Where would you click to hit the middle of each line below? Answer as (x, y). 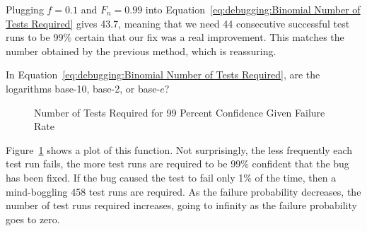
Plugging (25, 9)
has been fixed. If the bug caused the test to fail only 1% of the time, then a (171, 177)
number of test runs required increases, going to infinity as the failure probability (181, 205)
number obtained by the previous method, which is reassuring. (141, 51)
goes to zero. (33, 219)
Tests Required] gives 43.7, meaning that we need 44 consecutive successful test (178, 23)
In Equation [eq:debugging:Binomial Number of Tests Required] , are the (163, 75)
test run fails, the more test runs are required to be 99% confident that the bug (177, 164)
